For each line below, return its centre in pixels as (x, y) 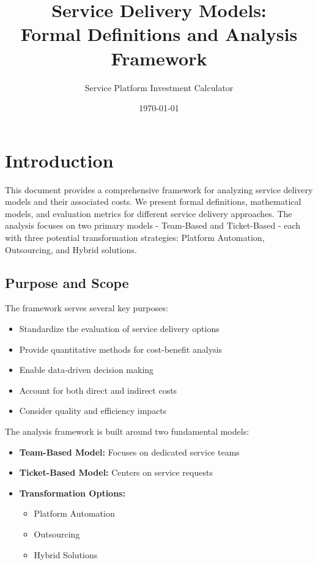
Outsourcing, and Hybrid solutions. (71, 249)
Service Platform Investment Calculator (159, 87)
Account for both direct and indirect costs (98, 390)
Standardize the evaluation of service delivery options (119, 328)
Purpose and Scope (67, 282)
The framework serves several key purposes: (87, 308)
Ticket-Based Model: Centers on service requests (116, 472)
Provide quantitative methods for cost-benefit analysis (120, 349)
